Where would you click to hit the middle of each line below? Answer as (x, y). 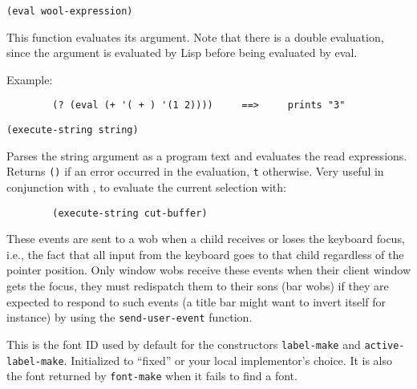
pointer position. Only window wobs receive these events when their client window (209, 270)
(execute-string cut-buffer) (130, 213)
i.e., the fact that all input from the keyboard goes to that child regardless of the (205, 254)
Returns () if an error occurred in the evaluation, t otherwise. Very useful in (195, 171)
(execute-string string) (73, 130)
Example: (30, 79)
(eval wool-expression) (70, 11)
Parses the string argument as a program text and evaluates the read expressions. (207, 155)
